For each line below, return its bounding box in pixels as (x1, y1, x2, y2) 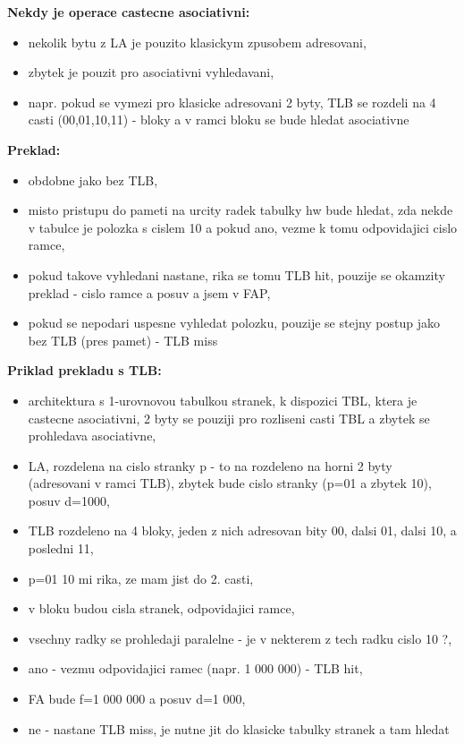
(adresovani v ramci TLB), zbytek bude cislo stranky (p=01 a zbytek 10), (28, 474, 432, 492)
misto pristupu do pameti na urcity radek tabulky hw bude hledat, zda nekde (28, 201, 453, 219)
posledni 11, (28, 539, 94, 558)
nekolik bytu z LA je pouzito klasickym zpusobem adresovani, (28, 32, 367, 51)
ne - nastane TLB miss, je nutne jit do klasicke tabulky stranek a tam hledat (28, 719, 450, 738)
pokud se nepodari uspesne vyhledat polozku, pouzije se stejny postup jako (28, 313, 441, 332)
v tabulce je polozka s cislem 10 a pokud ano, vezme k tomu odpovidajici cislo (28, 218, 458, 236)
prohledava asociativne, (28, 426, 156, 445)
